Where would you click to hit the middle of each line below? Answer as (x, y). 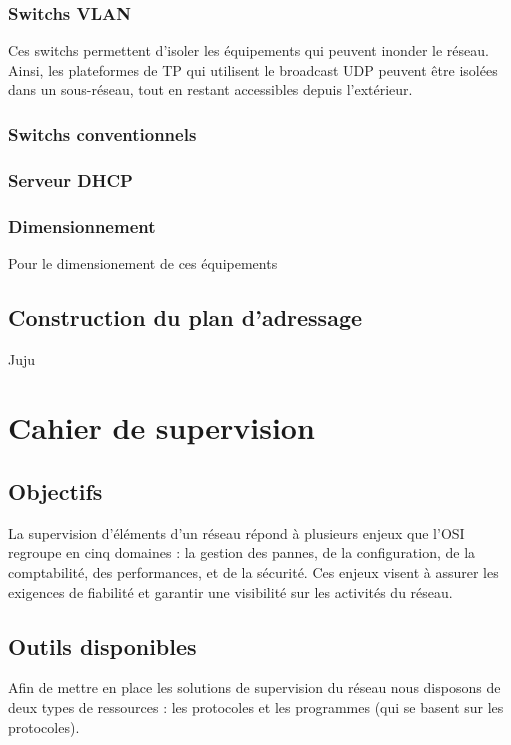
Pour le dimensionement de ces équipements (143, 262)
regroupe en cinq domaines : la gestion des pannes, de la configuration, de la (242, 552)
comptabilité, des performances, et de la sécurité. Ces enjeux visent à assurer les (253, 572)
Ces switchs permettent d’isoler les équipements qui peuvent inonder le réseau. (248, 50)
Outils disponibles (102, 645)
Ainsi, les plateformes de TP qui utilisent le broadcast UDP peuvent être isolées (253, 69)
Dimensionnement (82, 225)
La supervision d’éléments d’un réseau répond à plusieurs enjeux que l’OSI (236, 532)
